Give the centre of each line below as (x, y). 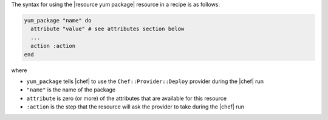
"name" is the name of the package (71, 90)
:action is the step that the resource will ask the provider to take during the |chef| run (135, 107)
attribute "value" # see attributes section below (108, 29)
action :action (53, 46)
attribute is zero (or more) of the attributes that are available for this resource (127, 98)
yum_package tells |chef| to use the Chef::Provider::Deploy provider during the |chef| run (145, 81)
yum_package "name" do (58, 20)
